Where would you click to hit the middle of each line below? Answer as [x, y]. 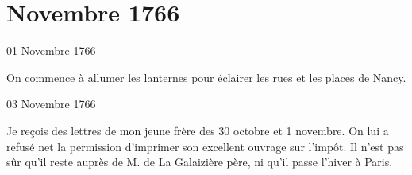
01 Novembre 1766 [51, 51]
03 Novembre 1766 [51, 104]
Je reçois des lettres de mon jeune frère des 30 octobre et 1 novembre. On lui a [198, 130]
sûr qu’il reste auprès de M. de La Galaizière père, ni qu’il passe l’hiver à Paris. [200, 162]
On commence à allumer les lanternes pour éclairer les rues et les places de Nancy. [206, 77]
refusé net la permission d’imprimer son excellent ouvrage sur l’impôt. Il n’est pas [205, 146]
